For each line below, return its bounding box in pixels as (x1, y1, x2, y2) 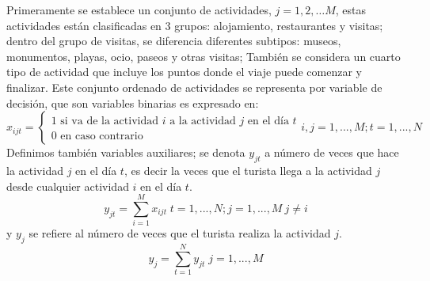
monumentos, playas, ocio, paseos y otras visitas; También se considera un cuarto (6, 47, 401, 64)
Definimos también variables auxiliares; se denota (6, 144, 245, 161)
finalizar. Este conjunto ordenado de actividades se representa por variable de (6, 78, 382, 95)
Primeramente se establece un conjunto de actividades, (6, 2, 272, 17)
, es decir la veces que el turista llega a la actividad (124, 161, 372, 178)
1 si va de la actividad (51, 116, 158, 127)
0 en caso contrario (51, 131, 143, 142)
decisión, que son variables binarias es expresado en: (6, 94, 259, 111)
